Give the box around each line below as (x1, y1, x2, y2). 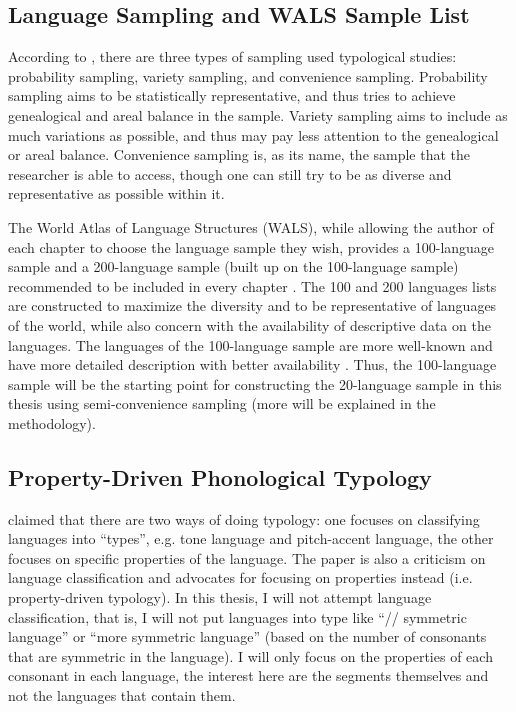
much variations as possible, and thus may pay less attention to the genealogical (8, 124, 499, 145)
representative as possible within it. (8, 183, 225, 204)
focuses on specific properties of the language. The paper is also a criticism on (8, 547, 486, 568)
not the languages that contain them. (8, 685, 236, 706)
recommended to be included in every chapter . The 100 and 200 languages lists (8, 275, 497, 296)
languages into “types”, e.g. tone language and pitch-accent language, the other (8, 528, 494, 549)
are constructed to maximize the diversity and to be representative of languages (8, 295, 497, 316)
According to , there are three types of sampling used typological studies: (8, 46, 457, 67)
